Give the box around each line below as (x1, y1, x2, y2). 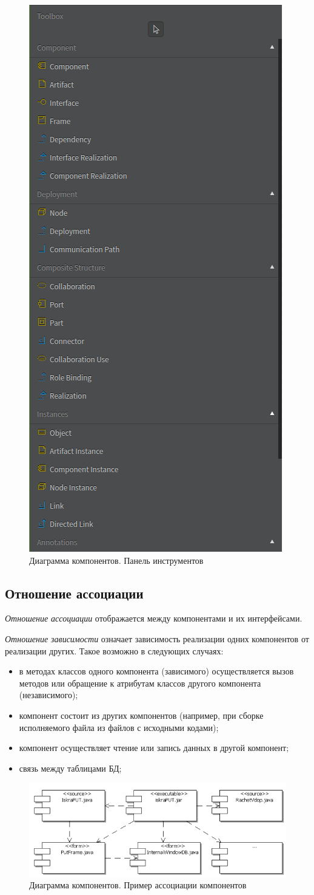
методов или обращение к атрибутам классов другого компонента (19, 676, 261, 689)
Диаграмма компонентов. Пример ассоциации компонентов (29, 879, 247, 891)
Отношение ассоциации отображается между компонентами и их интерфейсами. (5, 612, 302, 625)
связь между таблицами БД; (19, 761, 122, 774)
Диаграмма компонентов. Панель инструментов (29, 554, 204, 566)
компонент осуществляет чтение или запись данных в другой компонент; (19, 741, 289, 754)
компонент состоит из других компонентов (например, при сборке (19, 708, 264, 721)
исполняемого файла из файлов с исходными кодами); (19, 721, 219, 733)
